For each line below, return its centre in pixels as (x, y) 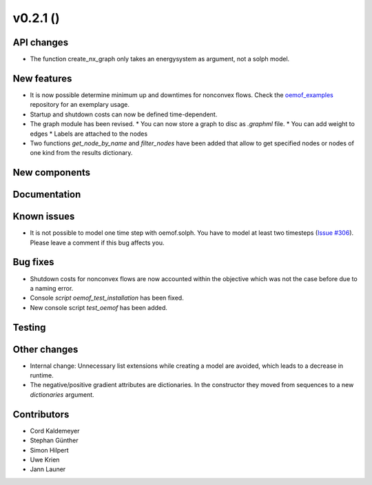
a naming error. (52, 288)
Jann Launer (48, 469)
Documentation (47, 195)
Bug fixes (33, 262)
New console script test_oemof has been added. (99, 307)
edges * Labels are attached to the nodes (89, 134)
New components (52, 173)
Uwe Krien (45, 460)
